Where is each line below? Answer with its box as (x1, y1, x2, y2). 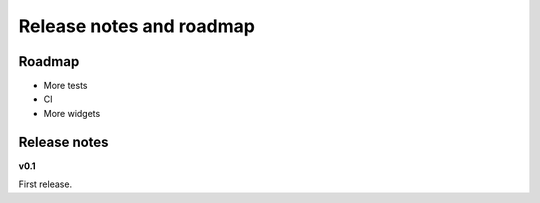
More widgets (43, 107, 101, 119)
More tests (43, 80, 89, 92)
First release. (18, 178, 73, 190)
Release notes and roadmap (18, 15, 255, 37)
